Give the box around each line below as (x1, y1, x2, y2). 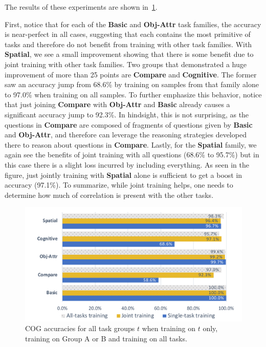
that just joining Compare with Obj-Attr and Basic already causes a (5, 99, 230, 110)
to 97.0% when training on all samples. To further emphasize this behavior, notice (5, 89, 262, 99)
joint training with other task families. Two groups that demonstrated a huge (5, 58, 247, 69)
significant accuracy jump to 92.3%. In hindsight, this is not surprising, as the (5, 109, 249, 119)
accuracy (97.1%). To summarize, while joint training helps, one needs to (5, 179, 233, 190)
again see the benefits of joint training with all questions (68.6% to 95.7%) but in (5, 149, 259, 160)
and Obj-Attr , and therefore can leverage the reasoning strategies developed (5, 129, 247, 140)
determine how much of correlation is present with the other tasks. (5, 189, 214, 200)
